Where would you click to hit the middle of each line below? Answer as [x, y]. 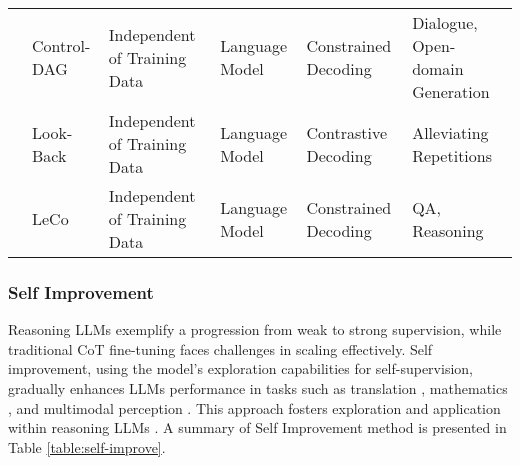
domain [438, 68]
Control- [61, 45]
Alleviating [450, 132]
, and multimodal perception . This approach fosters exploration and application [254, 407]
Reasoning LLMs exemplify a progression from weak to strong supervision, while [255, 329]
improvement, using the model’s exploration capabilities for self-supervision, [240, 368]
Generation [451, 91]
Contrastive [347, 132]
